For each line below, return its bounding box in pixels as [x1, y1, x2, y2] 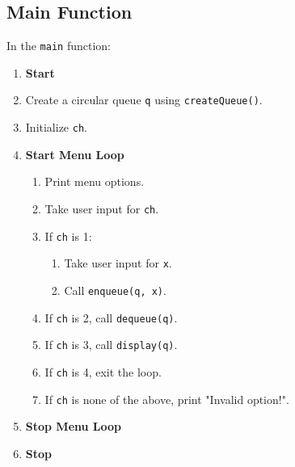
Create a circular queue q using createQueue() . [25, 91, 263, 108]
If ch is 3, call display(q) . [44, 336, 178, 353]
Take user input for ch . [44, 200, 159, 217]
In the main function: [6, 37, 111, 54]
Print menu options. [44, 173, 145, 190]
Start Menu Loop [25, 145, 124, 162]
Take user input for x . [64, 255, 172, 271]
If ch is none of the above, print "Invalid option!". [44, 390, 289, 407]
